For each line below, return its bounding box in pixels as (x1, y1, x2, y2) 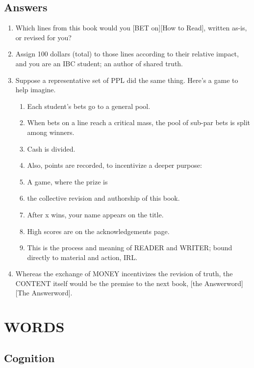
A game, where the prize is (27, 176, 108, 186)
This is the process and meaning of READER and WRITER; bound (27, 242, 232, 253)
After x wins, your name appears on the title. (27, 209, 164, 219)
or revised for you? (15, 32, 72, 42)
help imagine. (15, 84, 56, 95)
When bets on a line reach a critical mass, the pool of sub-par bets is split (27, 117, 251, 128)
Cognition (4, 350, 55, 365)
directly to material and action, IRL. (27, 252, 138, 262)
